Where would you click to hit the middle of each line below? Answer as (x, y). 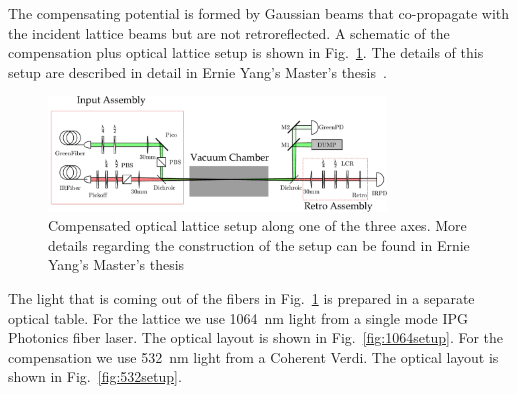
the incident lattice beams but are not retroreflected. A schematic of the (229, 32)
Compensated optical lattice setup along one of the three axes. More (257, 225)
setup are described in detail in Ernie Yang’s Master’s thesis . (197, 71)
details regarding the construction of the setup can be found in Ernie (259, 244)
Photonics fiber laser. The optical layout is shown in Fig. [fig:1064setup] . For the (256, 337)
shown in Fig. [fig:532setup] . (95, 376)
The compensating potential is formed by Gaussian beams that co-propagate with (259, 13)
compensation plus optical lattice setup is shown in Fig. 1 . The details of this (246, 52)
